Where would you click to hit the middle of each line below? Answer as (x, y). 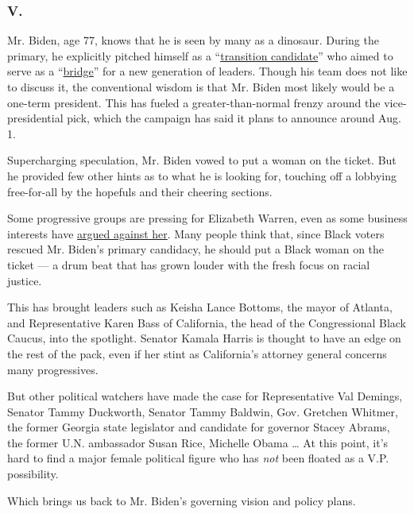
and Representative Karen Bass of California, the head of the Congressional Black (207, 322)
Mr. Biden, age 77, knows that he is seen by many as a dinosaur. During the (193, 40)
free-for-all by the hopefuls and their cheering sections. (140, 191)
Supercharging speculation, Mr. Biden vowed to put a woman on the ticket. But (202, 160)
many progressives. (53, 369)
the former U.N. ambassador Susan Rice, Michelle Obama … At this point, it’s (198, 442)
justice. (25, 280)
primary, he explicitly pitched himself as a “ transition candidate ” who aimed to (200, 55)
